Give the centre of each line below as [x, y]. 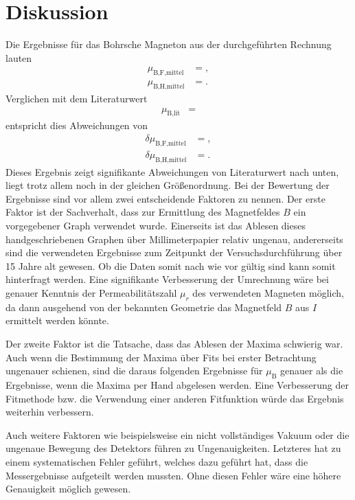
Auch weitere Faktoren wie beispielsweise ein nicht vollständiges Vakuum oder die [177, 434]
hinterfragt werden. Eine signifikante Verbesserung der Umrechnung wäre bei [167, 279]
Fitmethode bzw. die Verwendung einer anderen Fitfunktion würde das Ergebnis [175, 398]
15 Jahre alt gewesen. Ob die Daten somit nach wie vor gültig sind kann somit [171, 265]
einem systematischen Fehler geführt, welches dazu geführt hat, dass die [157, 461]
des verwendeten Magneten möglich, [268, 292]
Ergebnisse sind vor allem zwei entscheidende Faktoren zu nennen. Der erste [165, 198]
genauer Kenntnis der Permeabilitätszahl [91, 292]
